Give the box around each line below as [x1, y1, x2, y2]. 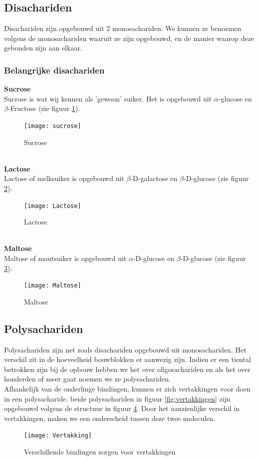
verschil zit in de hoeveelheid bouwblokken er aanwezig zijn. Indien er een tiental [4, 354, 251, 364]
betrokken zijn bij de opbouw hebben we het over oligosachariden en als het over [4, 363, 251, 374]
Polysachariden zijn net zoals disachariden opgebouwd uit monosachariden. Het [4, 344, 247, 354]
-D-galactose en [130, 173, 178, 183]
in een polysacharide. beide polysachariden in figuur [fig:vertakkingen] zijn [4, 393, 231, 403]
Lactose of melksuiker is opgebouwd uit [4, 173, 124, 183]
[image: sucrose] [24, 122, 81, 129]
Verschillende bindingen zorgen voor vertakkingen [24, 446, 176, 457]
